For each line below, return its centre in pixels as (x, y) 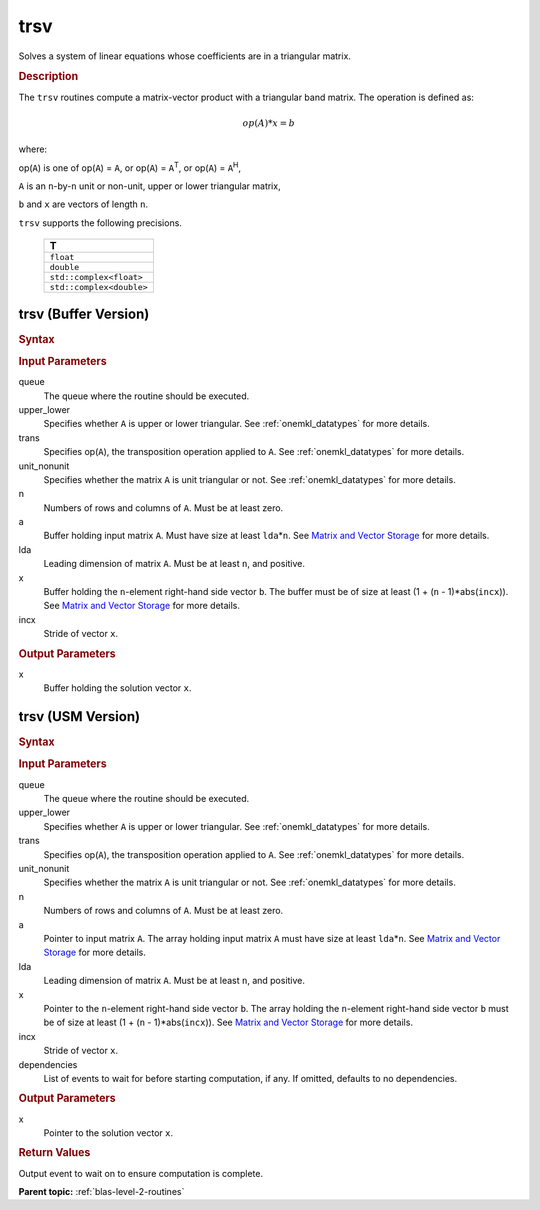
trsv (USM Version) (79, 716)
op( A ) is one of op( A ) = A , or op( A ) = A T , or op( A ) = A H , (130, 167)
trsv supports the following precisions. (100, 222)
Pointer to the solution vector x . (108, 1132)
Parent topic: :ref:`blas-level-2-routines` (101, 1191)
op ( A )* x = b (268, 123)
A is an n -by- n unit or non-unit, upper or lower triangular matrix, (149, 186)
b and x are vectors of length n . (83, 204)
